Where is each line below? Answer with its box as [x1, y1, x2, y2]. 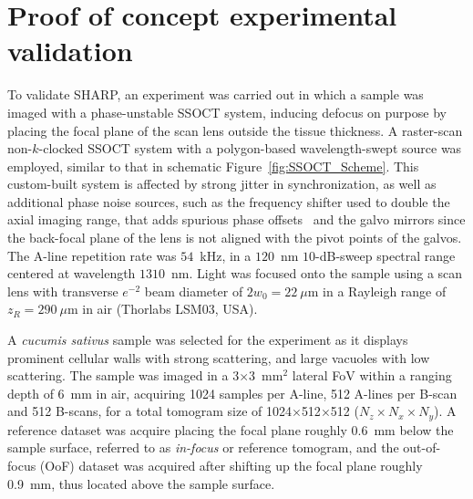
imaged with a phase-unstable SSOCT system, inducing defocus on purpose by [7, 102, 447, 121]
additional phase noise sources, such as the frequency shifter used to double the [7, 192, 450, 211]
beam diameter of [144, 281, 243, 300]
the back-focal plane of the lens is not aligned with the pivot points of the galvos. [7, 228, 462, 247]
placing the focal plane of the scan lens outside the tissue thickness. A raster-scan [7, 120, 463, 140]
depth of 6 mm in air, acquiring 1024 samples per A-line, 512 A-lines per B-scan [7, 383, 458, 402]
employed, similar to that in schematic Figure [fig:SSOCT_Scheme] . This [7, 156, 419, 175]
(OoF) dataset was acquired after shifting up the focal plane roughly [39, 456, 423, 475]
